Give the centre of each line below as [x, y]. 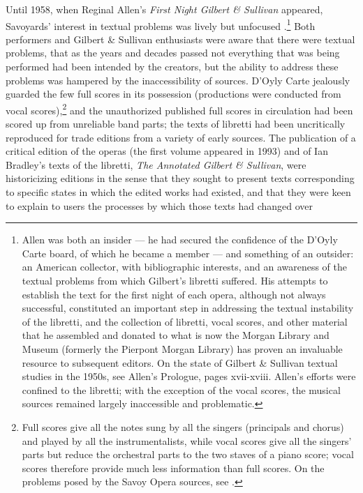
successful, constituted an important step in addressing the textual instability [188, 308]
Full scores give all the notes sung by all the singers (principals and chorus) [183, 426]
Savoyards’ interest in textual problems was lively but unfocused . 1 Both [161, 24]
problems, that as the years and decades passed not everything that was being [173, 53]
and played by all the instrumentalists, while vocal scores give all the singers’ [187, 440]
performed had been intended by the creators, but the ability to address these [172, 67]
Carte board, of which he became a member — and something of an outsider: [188, 253]
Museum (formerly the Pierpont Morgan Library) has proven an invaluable [182, 348]
